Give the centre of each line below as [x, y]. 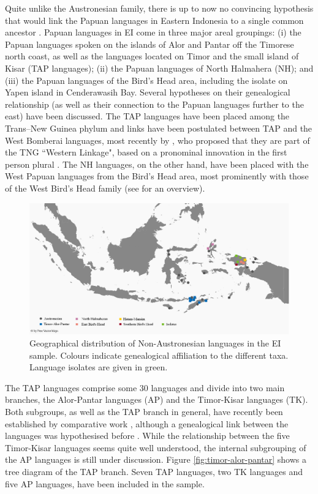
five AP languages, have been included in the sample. [105, 483]
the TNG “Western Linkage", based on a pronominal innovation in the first [146, 152]
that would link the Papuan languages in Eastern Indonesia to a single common [154, 20]
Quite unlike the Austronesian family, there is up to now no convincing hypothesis [159, 8]
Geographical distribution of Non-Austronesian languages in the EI [155, 342]
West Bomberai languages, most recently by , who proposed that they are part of [157, 140]
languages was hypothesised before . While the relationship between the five [147, 436]
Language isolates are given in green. [99, 367]
